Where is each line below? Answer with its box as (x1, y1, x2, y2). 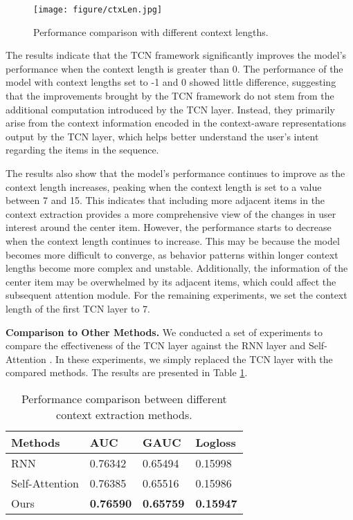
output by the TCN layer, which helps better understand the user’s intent (6, 129, 319, 143)
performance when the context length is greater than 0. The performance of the (6, 61, 343, 75)
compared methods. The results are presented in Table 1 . (6, 365, 248, 380)
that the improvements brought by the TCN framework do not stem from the (6, 89, 334, 103)
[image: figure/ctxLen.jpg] (33, 5, 163, 15)
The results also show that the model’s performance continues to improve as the (6, 166, 345, 180)
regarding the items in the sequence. (6, 142, 159, 157)
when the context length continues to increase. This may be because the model (6, 233, 340, 248)
